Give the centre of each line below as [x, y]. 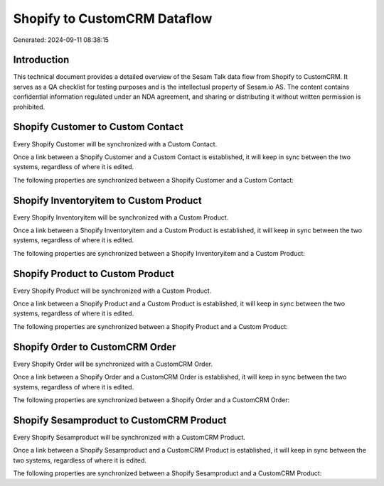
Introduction [41, 60]
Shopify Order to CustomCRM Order [95, 347]
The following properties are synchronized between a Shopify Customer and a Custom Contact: [154, 180]
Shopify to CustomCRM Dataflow [113, 18]
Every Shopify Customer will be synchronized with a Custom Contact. [115, 144]
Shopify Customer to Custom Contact [98, 127]
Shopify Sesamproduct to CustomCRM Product [120, 420]
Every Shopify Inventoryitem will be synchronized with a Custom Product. [121, 217]
